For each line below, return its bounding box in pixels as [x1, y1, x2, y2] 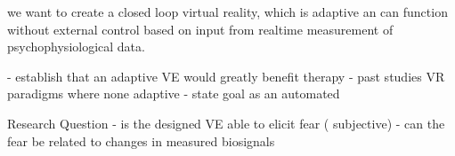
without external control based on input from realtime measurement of [7, 19, 394, 38]
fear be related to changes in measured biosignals [7, 131, 275, 150]
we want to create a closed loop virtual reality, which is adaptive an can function [7, 3, 448, 20]
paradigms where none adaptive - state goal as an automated [7, 84, 340, 103]
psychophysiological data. [7, 37, 145, 56]
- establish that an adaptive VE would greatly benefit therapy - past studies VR [7, 66, 445, 85]
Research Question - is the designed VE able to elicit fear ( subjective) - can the [7, 113, 445, 132]
